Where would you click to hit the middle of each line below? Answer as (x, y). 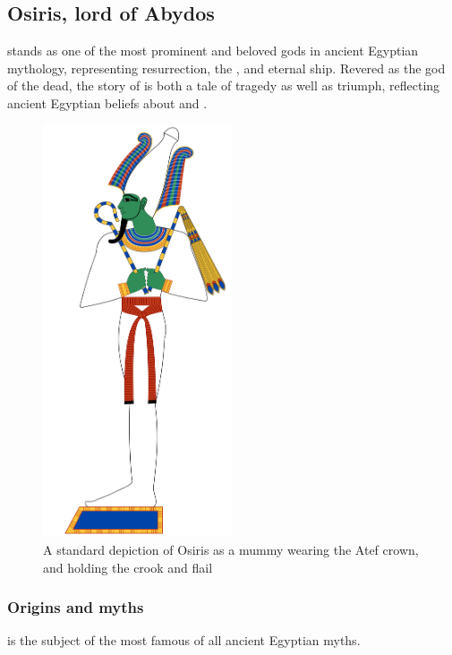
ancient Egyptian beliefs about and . (107, 102)
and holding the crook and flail (128, 567)
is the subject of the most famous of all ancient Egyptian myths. (184, 640)
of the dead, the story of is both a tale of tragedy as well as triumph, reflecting (224, 85)
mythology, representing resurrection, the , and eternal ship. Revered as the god (226, 68)
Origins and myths (76, 607)
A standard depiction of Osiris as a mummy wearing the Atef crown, (231, 550)
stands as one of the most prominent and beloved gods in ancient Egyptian (213, 51)
